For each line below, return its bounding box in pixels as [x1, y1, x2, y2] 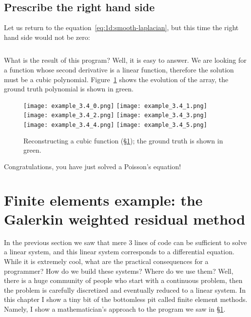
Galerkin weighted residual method [4, 209, 246, 229]
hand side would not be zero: [4, 32, 90, 42]
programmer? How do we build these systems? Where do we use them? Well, [4, 265, 233, 276]
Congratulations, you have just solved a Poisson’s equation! [4, 161, 181, 171]
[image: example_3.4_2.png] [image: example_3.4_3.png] [23, 112, 207, 119]
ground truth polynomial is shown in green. [4, 84, 134, 94]
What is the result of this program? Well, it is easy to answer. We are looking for [4, 55, 247, 65]
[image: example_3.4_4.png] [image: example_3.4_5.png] [23, 122, 207, 129]
